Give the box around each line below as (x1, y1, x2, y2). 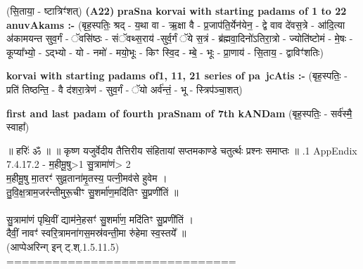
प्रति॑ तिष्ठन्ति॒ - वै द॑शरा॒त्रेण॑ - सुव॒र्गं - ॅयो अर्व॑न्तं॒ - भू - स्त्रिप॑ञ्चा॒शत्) (6, 81, 243, 96)
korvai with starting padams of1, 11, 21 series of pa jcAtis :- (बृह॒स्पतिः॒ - (6, 68, 348, 83)
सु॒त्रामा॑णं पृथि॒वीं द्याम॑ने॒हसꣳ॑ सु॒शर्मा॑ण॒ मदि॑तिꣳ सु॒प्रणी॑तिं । (6, 211, 193, 226)
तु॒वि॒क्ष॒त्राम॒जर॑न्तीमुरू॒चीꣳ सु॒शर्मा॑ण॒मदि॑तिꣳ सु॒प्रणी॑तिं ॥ (6, 184, 179, 199)
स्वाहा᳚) (6, 119, 30, 134)
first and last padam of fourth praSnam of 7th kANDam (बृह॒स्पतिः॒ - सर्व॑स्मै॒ (6, 105, 352, 120)
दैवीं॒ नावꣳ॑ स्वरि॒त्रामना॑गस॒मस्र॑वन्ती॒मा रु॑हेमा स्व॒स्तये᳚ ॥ (6, 225, 186, 240)
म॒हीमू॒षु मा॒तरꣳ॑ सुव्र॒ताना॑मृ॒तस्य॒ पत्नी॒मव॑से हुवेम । (6, 170, 167, 185)
